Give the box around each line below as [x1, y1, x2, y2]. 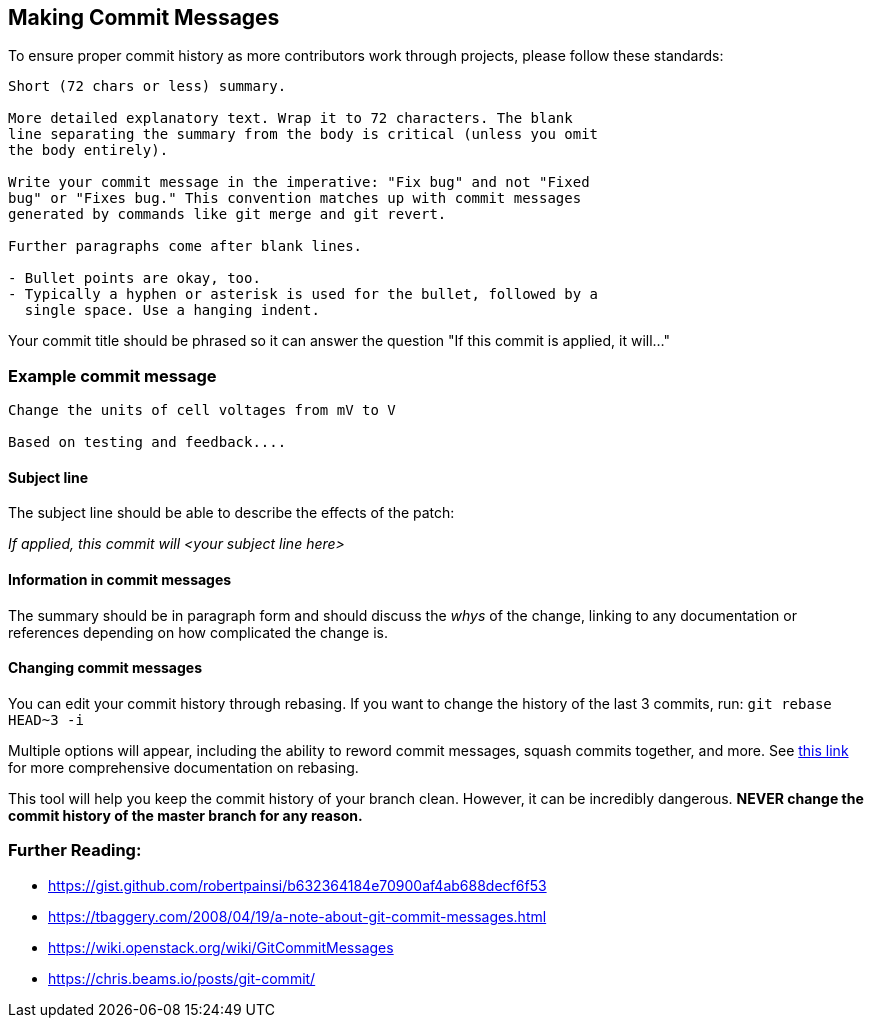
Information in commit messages [8, 571, 232, 588]
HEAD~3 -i [8, 711, 84, 728]
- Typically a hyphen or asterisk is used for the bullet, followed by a [8, 286, 599, 303]
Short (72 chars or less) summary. [8, 78, 287, 95]
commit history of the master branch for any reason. [8, 806, 363, 824]
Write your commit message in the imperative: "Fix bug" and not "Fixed [8, 174, 590, 191]
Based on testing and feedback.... [8, 434, 287, 451]
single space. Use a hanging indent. [24, 302, 320, 319]
